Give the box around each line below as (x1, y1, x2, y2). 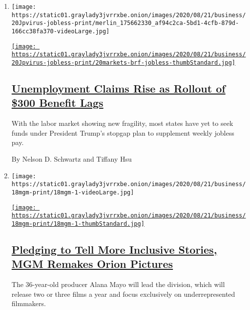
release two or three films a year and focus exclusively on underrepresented (11, 288, 235, 299)
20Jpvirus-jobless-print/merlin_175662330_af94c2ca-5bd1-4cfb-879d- (11, 20, 239, 27)
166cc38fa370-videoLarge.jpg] (11, 27, 110, 35)
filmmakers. (11, 298, 46, 309)
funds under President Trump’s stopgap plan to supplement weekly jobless (11, 127, 234, 138)
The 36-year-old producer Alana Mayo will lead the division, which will (11, 279, 225, 289)
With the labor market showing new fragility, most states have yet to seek (11, 118, 233, 128)
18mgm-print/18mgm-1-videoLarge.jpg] (11, 189, 134, 196)
